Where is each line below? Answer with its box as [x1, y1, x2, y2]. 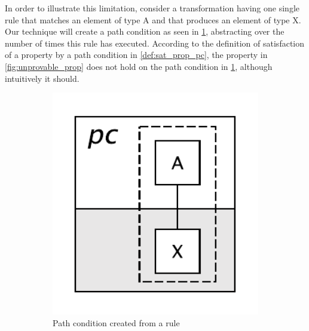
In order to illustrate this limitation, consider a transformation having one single [5, 2, 299, 14]
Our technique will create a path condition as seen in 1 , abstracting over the [5, 25, 284, 38]
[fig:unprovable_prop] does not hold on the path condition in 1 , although [5, 60, 273, 72]
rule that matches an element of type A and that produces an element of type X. [5, 13, 301, 26]
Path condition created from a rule [53, 317, 180, 329]
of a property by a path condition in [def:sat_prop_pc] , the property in [5, 48, 268, 61]
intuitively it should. [5, 72, 79, 84]
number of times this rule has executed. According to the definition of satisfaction [5, 36, 305, 49]
